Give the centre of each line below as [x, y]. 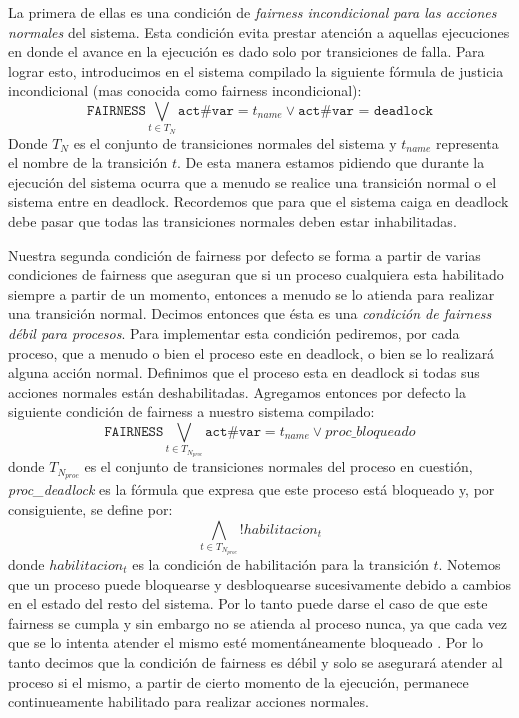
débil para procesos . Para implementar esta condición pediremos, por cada [234, 333]
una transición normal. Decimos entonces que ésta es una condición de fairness [250, 313]
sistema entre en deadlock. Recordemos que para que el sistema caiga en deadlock [258, 201]
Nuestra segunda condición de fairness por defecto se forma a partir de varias [244, 254]
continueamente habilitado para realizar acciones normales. [188, 701]
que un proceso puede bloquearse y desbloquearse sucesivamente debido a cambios [260, 583]
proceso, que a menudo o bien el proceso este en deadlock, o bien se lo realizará [251, 352]
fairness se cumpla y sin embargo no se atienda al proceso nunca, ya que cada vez [258, 622]
